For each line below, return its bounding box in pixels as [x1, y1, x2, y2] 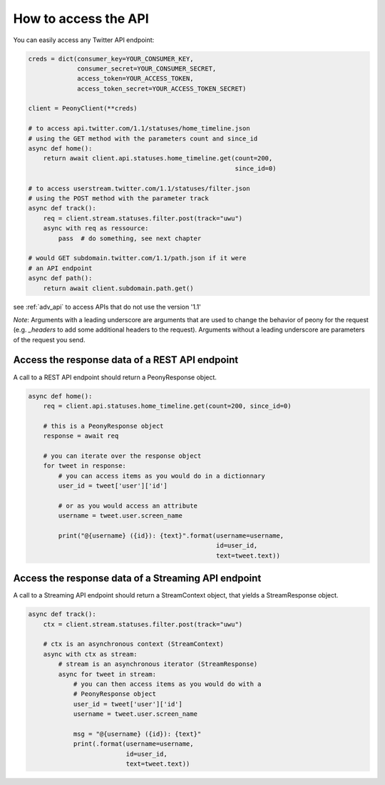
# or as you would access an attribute [58, 501, 197, 510]
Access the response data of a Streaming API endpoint [13, 573, 262, 585]
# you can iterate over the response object [43, 451, 202, 460]
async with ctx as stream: [43, 650, 138, 658]
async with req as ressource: [43, 225, 149, 232]
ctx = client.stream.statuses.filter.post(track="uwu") [43, 620, 243, 628]
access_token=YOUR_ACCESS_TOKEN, [77, 75, 194, 83]
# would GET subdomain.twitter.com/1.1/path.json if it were [28, 254, 247, 262]
